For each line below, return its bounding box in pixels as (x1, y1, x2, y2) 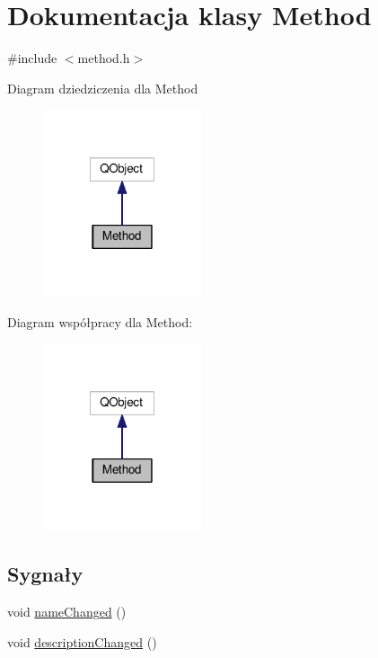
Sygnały (7, 560, 84, 588)
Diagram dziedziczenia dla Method (7, 78, 198, 97)
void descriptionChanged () (7, 632, 157, 651)
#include (7, 49, 57, 67)
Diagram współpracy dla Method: (7, 312, 193, 331)
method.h (77, 49, 130, 67)
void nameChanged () (7, 602, 127, 621)
